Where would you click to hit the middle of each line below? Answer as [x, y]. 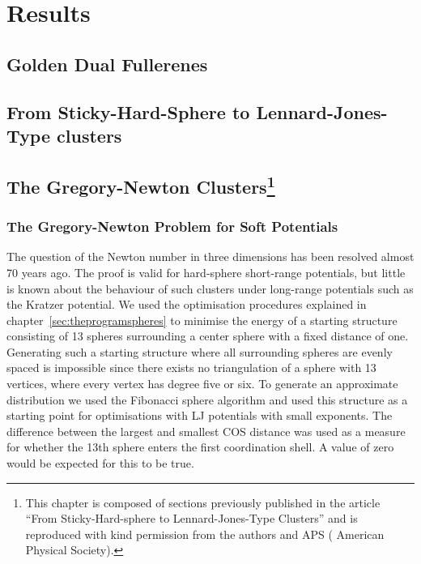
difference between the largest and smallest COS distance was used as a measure [206, 431]
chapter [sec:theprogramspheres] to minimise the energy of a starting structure [202, 320]
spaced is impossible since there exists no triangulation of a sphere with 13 [191, 367]
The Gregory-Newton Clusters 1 [141, 184]
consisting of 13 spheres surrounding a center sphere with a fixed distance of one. [208, 336]
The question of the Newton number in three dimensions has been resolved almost [210, 256]
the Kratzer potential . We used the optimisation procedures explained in [187, 304]
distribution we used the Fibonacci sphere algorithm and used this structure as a [207, 399]
